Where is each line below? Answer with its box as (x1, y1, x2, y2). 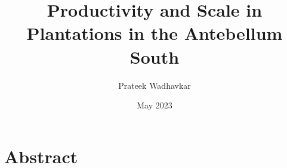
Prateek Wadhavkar (118, 79, 191, 91)
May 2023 (137, 99, 172, 111)
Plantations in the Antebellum (26, 21, 283, 45)
